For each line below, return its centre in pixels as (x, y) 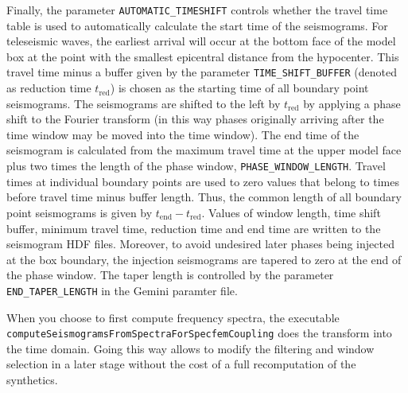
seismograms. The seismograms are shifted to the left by (144, 103)
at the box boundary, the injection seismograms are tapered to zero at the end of (204, 259)
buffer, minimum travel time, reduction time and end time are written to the (194, 228)
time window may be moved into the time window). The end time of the (183, 134)
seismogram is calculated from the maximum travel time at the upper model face (204, 150)
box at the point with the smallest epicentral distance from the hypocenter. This (203, 56)
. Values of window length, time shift (291, 212)
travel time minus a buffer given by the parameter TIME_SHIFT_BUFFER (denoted (202, 72)
